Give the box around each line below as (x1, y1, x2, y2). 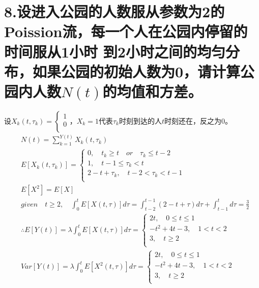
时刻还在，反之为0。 (164, 115, 232, 126)
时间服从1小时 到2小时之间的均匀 (4, 41, 225, 62)
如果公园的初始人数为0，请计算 (33, 61, 241, 81)
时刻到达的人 (119, 115, 162, 126)
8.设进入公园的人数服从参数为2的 (4, 1, 225, 22)
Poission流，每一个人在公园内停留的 (4, 21, 248, 42)
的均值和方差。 (102, 80, 203, 101)
